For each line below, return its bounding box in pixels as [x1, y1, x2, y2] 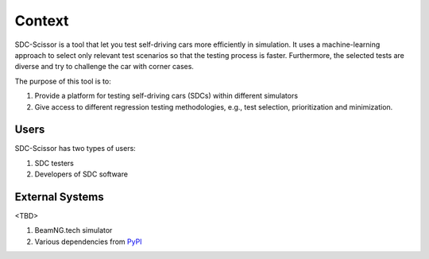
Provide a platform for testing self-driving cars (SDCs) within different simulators [34, 91, 298, 101]
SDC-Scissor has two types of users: [14, 144, 137, 153]
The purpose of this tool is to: [14, 76, 111, 86]
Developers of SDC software [34, 169, 129, 179]
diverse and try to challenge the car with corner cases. [14, 62, 195, 72]
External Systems [14, 191, 104, 203]
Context [14, 12, 69, 29]
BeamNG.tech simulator [34, 226, 113, 235]
